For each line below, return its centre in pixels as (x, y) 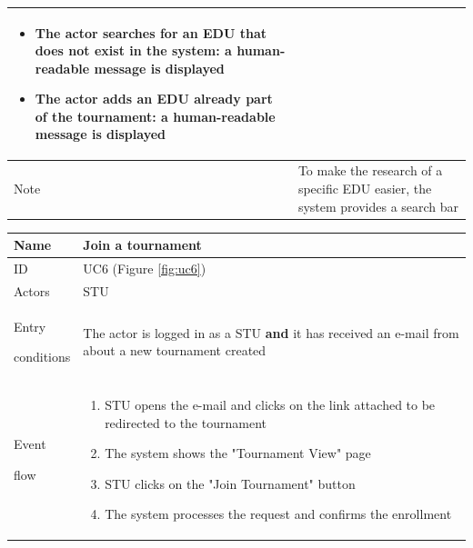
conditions (42, 357)
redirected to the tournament (186, 422)
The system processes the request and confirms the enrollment (278, 514)
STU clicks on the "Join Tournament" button (230, 483)
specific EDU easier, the (365, 188)
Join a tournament (142, 245)
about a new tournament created (175, 350)
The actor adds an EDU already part (154, 99)
